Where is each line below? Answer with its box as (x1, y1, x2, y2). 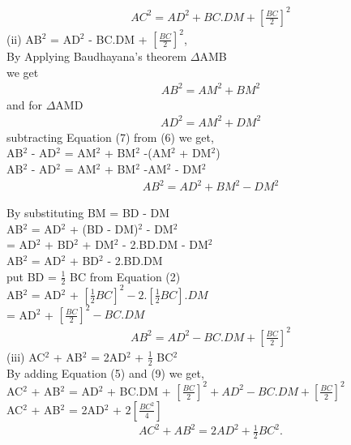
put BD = (6, 267, 57, 285)
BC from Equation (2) (70, 267, 181, 285)
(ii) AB (6, 30, 42, 47)
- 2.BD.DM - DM (122, 236, 208, 253)
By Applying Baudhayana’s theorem (6, 48, 187, 65)
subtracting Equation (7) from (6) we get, (6, 128, 214, 145)
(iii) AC (6, 348, 45, 365)
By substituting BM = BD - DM (6, 204, 170, 221)
